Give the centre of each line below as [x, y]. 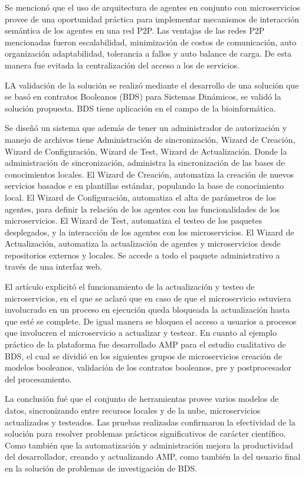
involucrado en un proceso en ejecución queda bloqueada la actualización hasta [147, 310]
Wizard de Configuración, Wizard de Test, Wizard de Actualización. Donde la [146, 151]
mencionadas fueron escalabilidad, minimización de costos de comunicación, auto [151, 42]
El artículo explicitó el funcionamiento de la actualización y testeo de [130, 287]
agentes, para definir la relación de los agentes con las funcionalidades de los [142, 209]
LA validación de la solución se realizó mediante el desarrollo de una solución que [152, 85]
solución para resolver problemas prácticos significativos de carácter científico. [145, 433]
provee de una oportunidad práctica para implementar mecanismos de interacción [152, 19]
